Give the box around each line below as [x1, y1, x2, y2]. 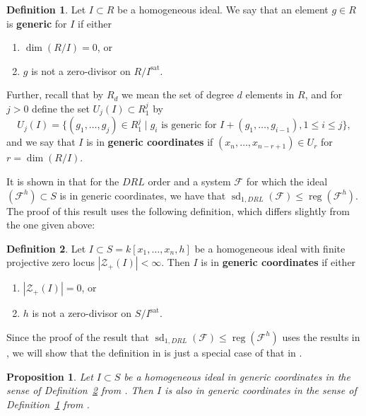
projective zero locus [6, 255, 95, 270]
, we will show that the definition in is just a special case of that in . [6, 345, 302, 359]
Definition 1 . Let [6, 2, 86, 16]
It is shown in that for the [6, 174, 119, 189]
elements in [245, 87, 295, 102]
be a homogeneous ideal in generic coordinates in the [124, 369, 350, 383]
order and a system [148, 174, 231, 189]
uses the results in [282, 329, 360, 344]
